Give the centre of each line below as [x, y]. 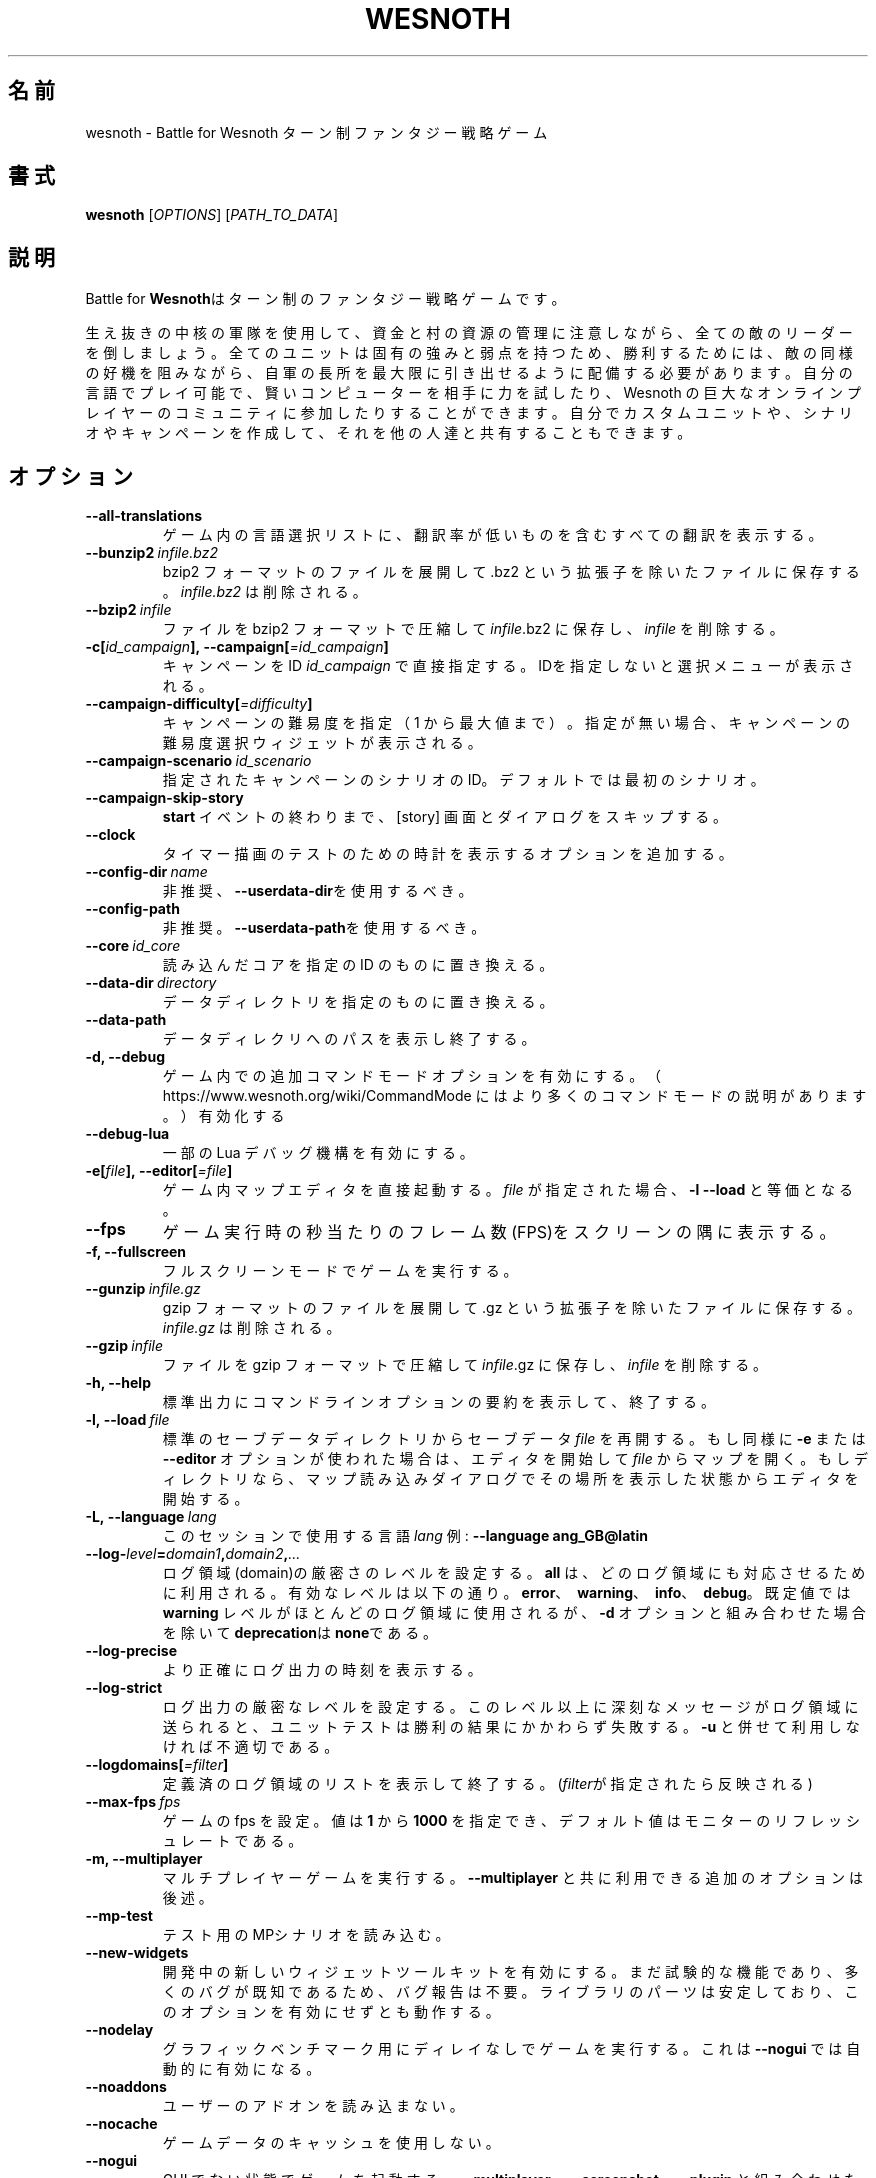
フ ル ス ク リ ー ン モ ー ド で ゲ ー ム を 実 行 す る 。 [340, 1271]
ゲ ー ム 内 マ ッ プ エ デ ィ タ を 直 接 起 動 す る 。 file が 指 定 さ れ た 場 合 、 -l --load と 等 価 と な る [507, 1190]
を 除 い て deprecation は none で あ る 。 [300, 1633]
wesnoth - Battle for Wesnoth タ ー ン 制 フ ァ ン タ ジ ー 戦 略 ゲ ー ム [316, 132]
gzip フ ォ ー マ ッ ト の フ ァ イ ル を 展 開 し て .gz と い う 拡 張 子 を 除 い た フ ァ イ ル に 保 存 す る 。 [512, 1308]
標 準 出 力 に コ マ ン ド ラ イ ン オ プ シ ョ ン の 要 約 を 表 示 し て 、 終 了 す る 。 [438, 1402]
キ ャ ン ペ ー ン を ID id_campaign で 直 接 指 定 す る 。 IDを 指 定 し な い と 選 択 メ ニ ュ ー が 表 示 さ [508, 666]
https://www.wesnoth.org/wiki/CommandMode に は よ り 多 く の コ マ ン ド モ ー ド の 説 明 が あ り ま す [514, 1096]
